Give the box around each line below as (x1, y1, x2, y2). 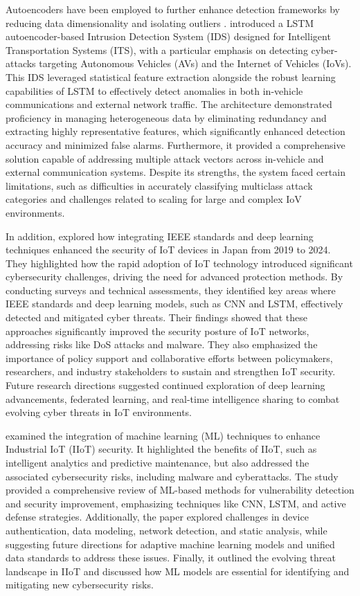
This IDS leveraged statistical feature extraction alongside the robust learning (6, 69, 336, 84)
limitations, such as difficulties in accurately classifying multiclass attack (6, 178, 313, 192)
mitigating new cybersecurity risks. (6, 577, 154, 592)
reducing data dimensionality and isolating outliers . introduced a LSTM (6, 15, 314, 30)
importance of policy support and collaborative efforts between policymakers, (6, 350, 333, 365)
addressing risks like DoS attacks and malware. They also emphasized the (6, 337, 318, 352)
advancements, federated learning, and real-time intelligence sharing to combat (6, 391, 340, 406)
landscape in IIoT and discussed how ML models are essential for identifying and (6, 563, 350, 578)
